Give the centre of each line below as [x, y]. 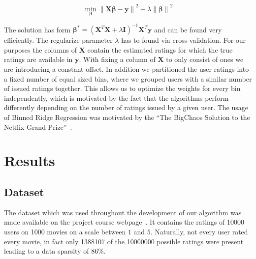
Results [30, 160]
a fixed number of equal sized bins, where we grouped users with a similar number [128, 78]
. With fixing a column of [117, 59]
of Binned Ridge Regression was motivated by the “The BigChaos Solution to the [127, 117]
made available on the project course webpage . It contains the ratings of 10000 [124, 222]
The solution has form [37, 29]
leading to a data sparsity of [47, 251]
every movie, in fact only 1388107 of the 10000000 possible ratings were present [124, 241]
